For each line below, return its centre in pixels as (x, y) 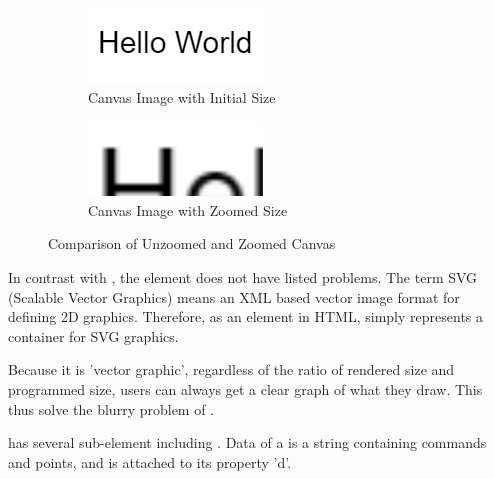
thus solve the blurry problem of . (111, 408)
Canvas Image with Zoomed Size (188, 209)
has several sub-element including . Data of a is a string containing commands (247, 442)
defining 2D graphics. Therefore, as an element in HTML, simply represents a (246, 316)
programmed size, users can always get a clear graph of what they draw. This (245, 388)
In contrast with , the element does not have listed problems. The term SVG (243, 276)
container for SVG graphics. (93, 335)
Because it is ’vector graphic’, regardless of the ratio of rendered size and (231, 369)
